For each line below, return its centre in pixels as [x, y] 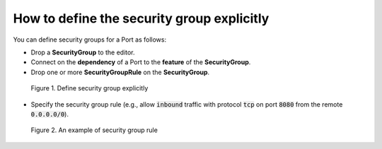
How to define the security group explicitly [141, 18]
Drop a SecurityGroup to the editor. [83, 52]
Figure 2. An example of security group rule [94, 130]
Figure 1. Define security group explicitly [89, 88]
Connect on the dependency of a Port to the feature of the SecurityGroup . [141, 62]
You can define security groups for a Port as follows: [90, 40]
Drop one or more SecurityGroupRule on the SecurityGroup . [120, 72]
